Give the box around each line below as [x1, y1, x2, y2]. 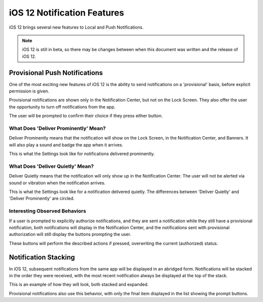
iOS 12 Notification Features [9, 7, 124, 18]
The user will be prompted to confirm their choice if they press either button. [9, 113, 163, 119]
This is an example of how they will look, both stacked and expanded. [9, 282, 149, 287]
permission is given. [9, 88, 50, 94]
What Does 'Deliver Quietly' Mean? [9, 163, 94, 170]
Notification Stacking [9, 253, 75, 261]
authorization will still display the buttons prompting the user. [9, 231, 131, 237]
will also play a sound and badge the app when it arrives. [9, 142, 124, 148]
